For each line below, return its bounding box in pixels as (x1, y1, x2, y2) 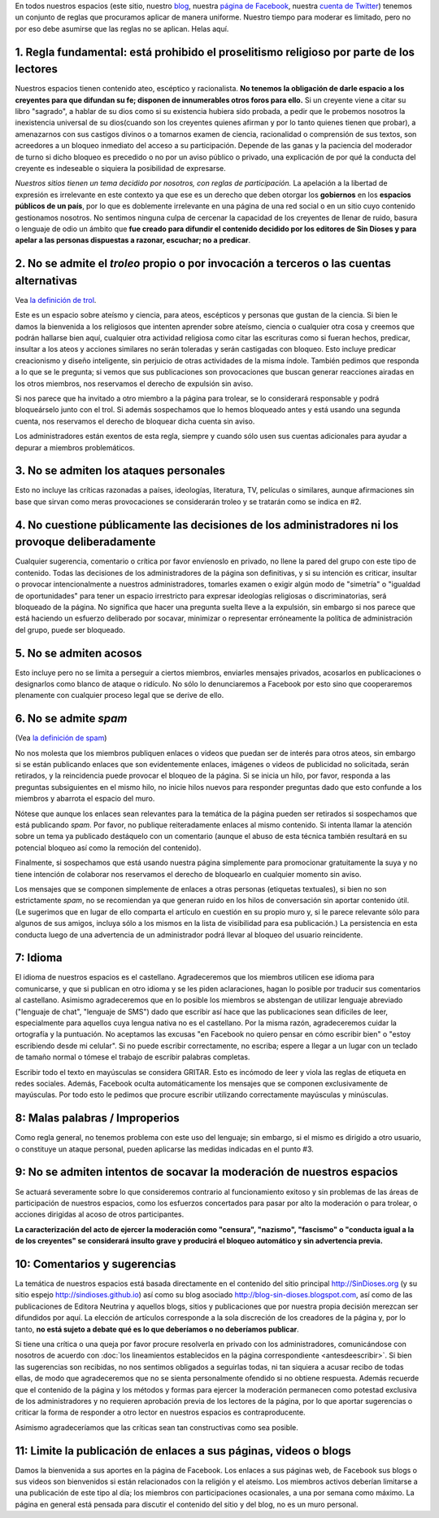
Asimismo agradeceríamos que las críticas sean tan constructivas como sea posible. (15, 1422, 298, 1432)
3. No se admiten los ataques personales (15, 464, 226, 478)
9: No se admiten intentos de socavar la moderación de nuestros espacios (15, 1165, 398, 1179)
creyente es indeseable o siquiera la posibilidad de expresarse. (15, 164, 227, 173)
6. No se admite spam (15, 712, 128, 726)
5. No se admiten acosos (15, 646, 142, 660)
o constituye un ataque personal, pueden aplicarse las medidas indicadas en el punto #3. (15, 1144, 315, 1154)
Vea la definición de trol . (15, 295, 97, 305)
